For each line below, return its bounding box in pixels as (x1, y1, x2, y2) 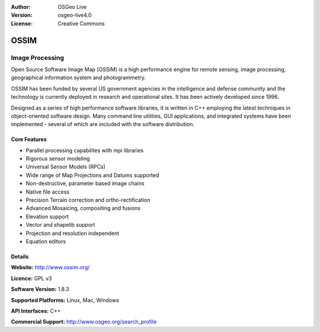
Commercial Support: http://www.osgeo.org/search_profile (11, 318, 157, 325)
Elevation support (25, 213, 69, 220)
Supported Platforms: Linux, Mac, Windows (11, 296, 120, 304)
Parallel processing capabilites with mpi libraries (25, 147, 144, 154)
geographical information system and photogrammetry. (11, 74, 146, 81)
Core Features (11, 136, 47, 143)
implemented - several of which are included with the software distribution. (11, 121, 195, 128)
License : (11, 20, 33, 27)
